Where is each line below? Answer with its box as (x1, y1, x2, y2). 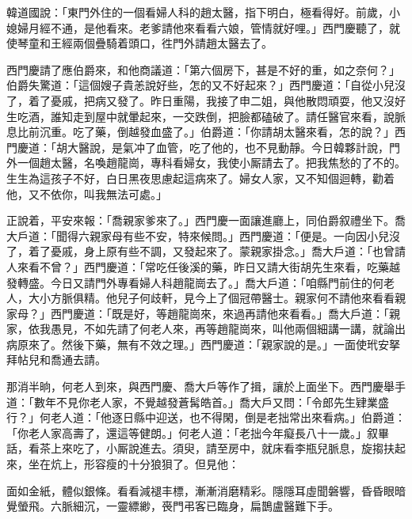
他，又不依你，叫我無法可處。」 (6, 185, 167, 202)
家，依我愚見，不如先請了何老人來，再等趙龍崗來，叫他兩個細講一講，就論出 (6, 320, 406, 337)
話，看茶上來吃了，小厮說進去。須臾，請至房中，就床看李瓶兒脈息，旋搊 (6, 440, 383, 456)
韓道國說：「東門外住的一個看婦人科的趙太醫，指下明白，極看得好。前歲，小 (6, 4, 400, 20)
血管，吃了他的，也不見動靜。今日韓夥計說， (155, 138, 389, 155)
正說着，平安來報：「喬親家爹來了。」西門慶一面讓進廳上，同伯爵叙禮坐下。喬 (6, 212, 406, 229)
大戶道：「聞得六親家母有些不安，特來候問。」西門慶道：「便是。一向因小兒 (6, 227, 389, 244)
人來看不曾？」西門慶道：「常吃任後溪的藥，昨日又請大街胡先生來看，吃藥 (6, 258, 389, 275)
